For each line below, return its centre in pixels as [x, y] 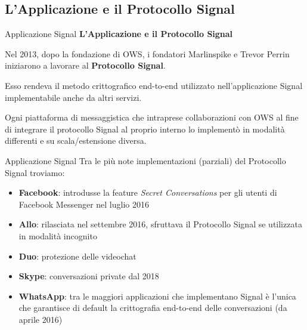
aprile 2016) [41, 319]
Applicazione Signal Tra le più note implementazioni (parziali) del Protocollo [145, 160]
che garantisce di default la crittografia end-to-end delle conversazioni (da [153, 308]
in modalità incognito [58, 235]
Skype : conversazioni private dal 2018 [89, 276]
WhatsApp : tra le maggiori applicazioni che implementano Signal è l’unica [157, 296]
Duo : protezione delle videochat [77, 256]
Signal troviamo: [35, 172]
